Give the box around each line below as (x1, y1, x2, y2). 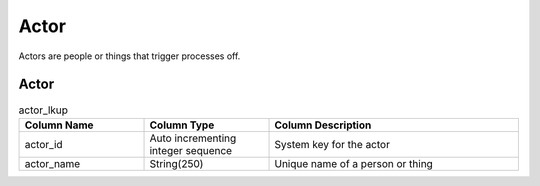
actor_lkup (18, 103, 69, 117)
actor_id (24, 137, 64, 151)
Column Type (149, 118, 215, 132)
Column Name (24, 118, 94, 132)
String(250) (149, 156, 204, 170)
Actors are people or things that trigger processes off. (18, 50, 241, 62)
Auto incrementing (149, 131, 237, 145)
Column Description (274, 118, 372, 132)
